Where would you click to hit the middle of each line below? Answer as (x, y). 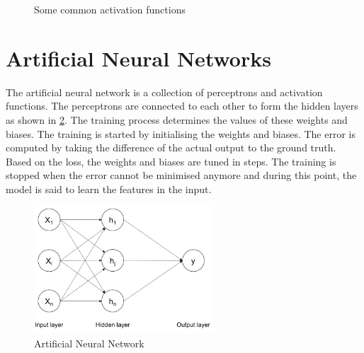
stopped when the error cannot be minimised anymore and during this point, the (181, 175)
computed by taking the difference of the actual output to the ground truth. (171, 147)
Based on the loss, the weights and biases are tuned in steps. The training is (171, 161)
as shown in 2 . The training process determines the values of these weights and (177, 119)
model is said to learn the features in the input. (109, 189)
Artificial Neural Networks (138, 58)
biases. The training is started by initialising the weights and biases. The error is (181, 133)
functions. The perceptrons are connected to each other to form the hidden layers (182, 106)
